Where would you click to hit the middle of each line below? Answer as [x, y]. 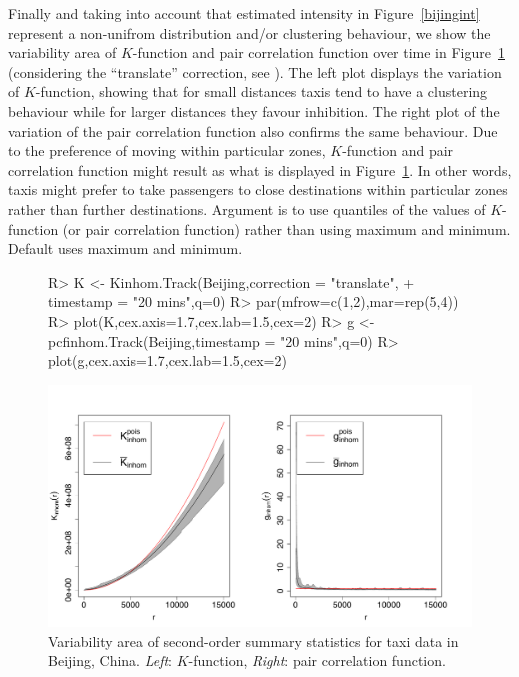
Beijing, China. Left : [110, 660]
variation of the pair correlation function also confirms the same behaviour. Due [253, 130]
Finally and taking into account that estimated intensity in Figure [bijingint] [244, 13]
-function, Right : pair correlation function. [317, 660]
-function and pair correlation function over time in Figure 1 [318, 52]
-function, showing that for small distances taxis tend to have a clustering [261, 91]
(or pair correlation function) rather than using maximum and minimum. [286, 228]
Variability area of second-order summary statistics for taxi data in [253, 640]
